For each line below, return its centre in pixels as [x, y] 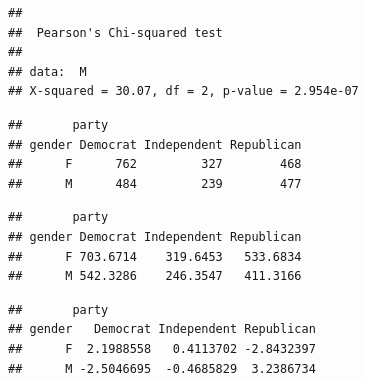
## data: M [47, 71]
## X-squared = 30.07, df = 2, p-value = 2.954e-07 [183, 91]
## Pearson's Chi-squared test [115, 32]
